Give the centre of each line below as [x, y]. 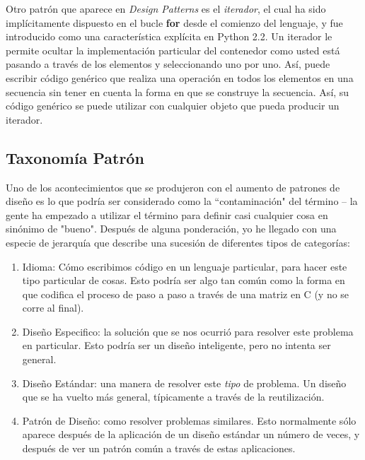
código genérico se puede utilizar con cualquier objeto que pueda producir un [173, 106]
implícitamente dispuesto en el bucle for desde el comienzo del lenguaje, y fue [174, 22]
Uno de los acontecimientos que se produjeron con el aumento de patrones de [173, 187]
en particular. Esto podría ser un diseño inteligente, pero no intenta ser [176, 345]
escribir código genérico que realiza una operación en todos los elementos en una [180, 77]
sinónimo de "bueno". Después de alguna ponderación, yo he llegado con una [171, 229]
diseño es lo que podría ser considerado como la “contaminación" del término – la [182, 201]
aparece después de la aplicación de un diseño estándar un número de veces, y [191, 434]
